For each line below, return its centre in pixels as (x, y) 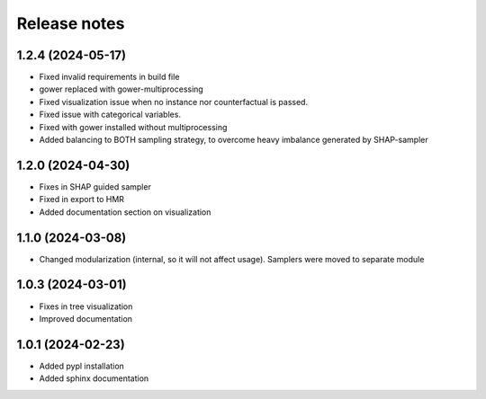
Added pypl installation (82, 366)
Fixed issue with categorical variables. (110, 115)
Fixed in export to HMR (82, 199)
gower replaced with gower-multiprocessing (121, 89)
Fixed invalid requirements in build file (109, 77)
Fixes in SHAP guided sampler (95, 186)
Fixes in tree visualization (86, 306)
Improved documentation (86, 318)
